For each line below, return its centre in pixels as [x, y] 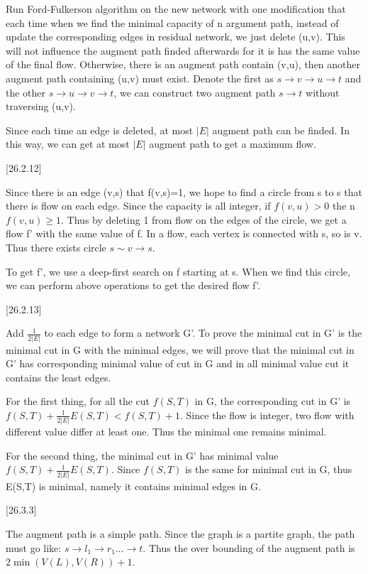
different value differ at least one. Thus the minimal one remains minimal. [166, 432]
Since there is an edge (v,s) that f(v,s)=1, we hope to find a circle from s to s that [184, 191]
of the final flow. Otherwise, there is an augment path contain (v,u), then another [183, 64]
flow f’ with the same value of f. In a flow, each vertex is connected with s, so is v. [184, 233]
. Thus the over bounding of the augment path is [249, 547]
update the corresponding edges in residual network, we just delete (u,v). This [175, 37]
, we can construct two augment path [195, 92]
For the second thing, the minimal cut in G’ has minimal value [142, 455]
